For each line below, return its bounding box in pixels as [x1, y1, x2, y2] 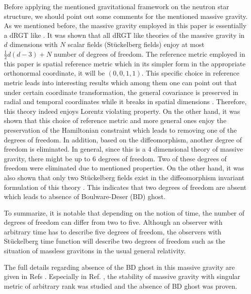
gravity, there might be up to [4, 153, 90, 163]
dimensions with [9, 39, 58, 49]
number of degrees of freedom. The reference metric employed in [54, 48, 245, 59]
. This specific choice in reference [141, 68, 239, 78]
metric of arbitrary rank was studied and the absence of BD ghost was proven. [4, 280, 237, 291]
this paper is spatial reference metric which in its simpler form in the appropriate [4, 58, 246, 68]
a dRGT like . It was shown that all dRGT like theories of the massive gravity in [4, 30, 245, 40]
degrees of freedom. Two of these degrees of [98, 153, 227, 163]
